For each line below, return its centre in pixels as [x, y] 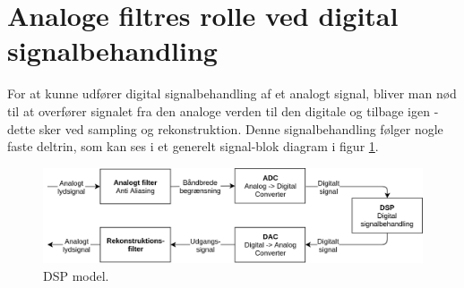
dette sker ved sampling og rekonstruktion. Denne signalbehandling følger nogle [225, 128]
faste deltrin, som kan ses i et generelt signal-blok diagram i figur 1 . [193, 146]
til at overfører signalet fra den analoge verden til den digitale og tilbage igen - [223, 110]
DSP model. [76, 275]
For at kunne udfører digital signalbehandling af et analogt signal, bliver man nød [232, 93]
